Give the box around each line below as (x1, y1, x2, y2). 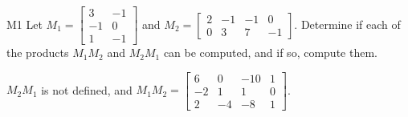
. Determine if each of (294, 15, 401, 32)
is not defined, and (41, 81, 133, 98)
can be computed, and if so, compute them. (163, 44, 377, 61)
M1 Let (6, 15, 43, 32)
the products (6, 44, 69, 61)
